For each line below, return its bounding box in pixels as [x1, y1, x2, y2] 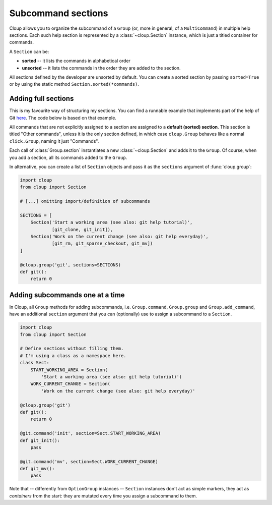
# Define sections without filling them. [20, 346, 124, 352]
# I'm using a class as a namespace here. [20, 353, 126, 358]
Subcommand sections [9, 8, 108, 19]
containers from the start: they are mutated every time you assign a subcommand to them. [9, 492, 197, 499]
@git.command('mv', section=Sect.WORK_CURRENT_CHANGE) [20, 459, 158, 464]
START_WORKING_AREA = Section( [30, 367, 108, 373]
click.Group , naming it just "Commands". [9, 138, 99, 144]
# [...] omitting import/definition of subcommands [20, 198, 151, 204]
